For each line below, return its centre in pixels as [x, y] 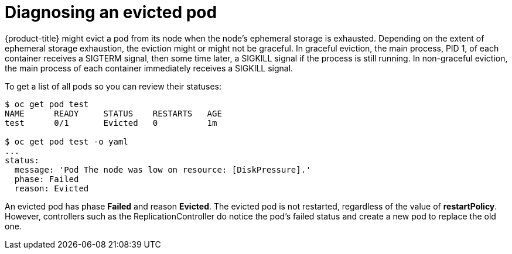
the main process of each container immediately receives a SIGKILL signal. [149, 68]
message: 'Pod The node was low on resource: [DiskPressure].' [163, 169]
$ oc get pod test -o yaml [66, 141]
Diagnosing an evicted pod [111, 12]
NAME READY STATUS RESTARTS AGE [113, 113]
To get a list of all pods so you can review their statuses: [113, 86]
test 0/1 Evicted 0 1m [111, 123]
